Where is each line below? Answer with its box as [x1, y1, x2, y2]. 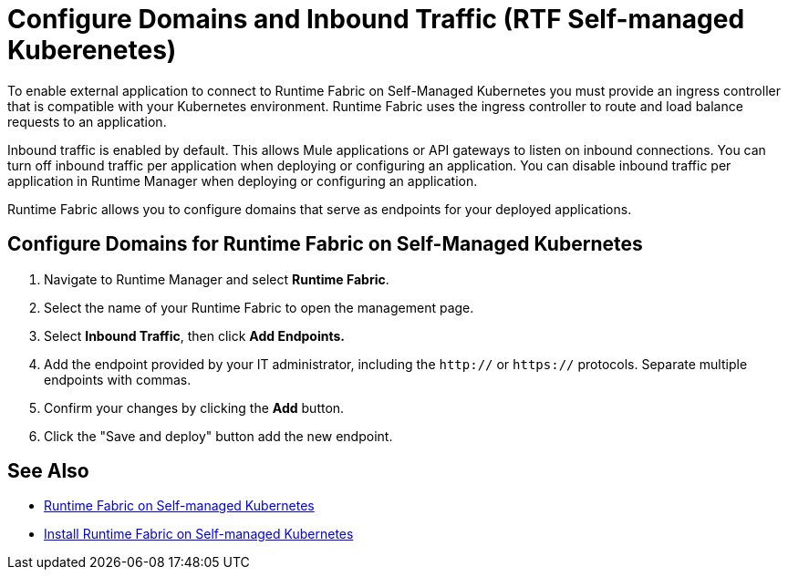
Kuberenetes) [7, 35, 177, 66]
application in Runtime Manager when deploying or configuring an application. [7, 172, 478, 189]
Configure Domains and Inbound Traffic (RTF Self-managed [7, 4, 745, 35]
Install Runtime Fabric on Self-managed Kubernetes [44, 526, 354, 542]
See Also [7, 459, 89, 483]
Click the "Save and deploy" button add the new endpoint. [44, 428, 393, 444]
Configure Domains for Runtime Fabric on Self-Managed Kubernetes [7, 232, 643, 256]
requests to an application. [7, 113, 167, 129]
